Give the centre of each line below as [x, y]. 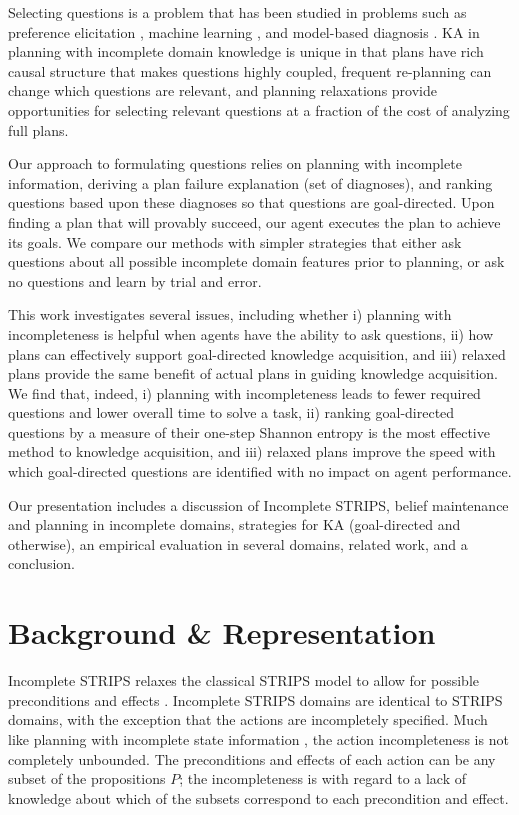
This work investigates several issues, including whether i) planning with [230, 314]
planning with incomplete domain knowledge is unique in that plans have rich [246, 51]
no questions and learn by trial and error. [135, 280]
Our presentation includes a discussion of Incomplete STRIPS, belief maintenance [258, 504]
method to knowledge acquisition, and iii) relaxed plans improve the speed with [252, 451]
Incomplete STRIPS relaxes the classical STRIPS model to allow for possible [243, 680]
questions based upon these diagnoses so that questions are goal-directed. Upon [251, 202]
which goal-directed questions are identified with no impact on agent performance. [260, 471]
